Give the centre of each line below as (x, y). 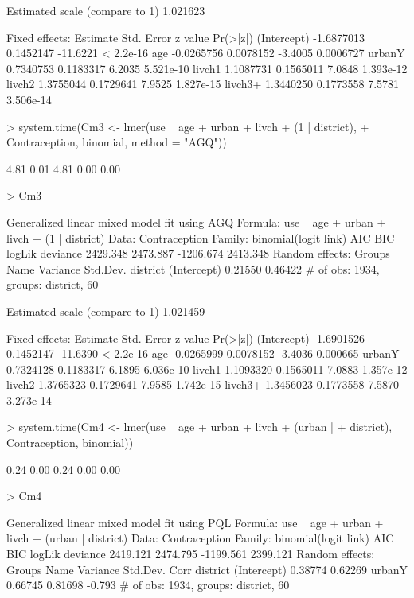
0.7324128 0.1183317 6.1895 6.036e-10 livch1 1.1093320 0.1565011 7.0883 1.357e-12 (207, 369)
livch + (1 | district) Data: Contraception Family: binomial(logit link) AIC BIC (201, 237)
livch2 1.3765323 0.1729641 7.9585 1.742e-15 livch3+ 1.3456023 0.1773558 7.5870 (203, 384)
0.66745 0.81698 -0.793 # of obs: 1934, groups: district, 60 (148, 585)
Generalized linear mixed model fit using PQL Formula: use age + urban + (195, 522)
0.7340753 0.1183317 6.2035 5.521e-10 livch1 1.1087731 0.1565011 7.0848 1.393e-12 (207, 68)
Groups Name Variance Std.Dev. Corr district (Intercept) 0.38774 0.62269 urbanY (207, 569)
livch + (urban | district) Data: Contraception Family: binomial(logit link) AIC (200, 538)
